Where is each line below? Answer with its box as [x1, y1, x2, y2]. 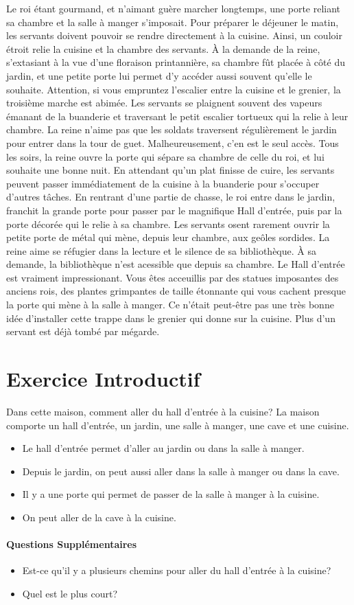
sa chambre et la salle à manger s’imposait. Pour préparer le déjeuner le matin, [6, 14, 339, 29]
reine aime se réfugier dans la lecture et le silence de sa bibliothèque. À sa [6, 243, 316, 258]
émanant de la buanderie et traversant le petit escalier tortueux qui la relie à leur [6, 109, 349, 123]
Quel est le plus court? [22, 586, 118, 600]
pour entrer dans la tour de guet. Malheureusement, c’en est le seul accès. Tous [6, 135, 339, 150]
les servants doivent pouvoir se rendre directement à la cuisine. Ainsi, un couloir [6, 28, 342, 43]
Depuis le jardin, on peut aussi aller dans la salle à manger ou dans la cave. [22, 464, 340, 478]
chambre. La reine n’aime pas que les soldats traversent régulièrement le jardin [6, 122, 337, 137]
